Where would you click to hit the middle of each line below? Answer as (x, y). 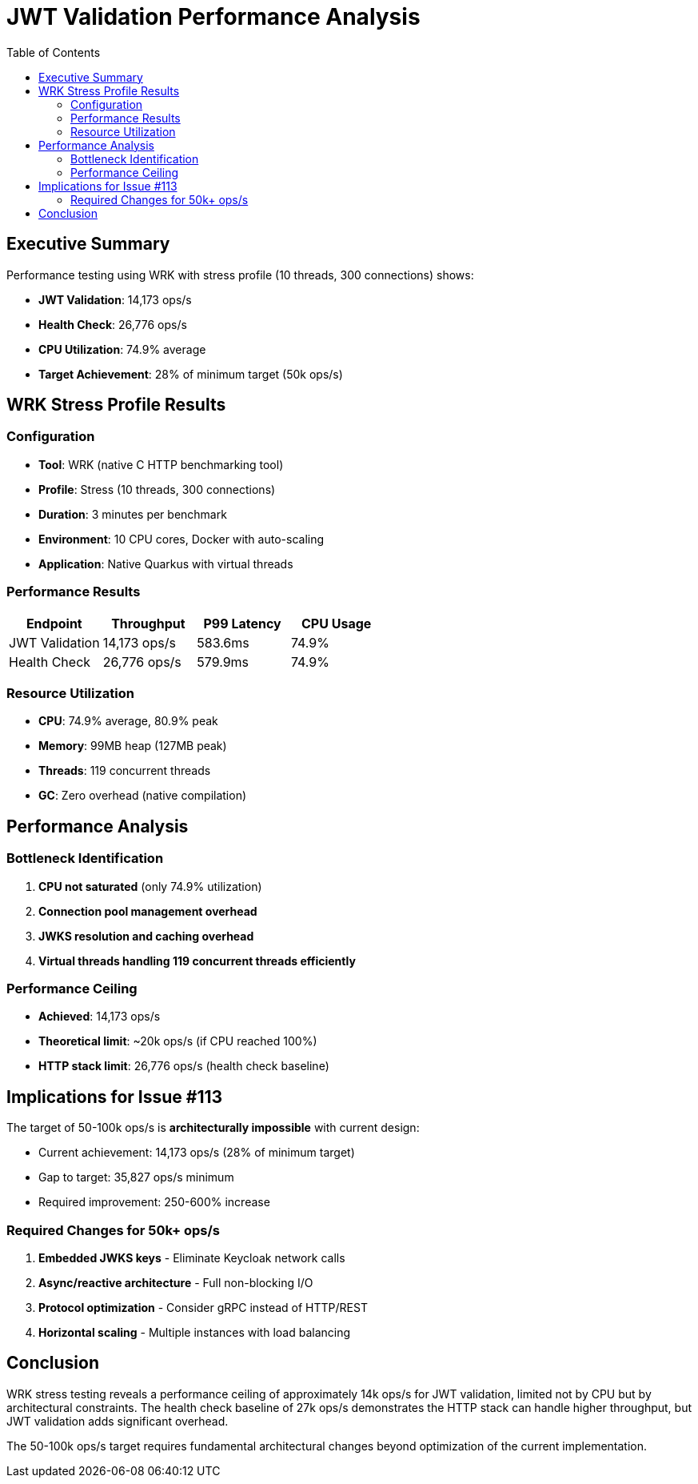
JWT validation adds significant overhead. (118, 1421)
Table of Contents (54, 52)
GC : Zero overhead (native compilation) (143, 796)
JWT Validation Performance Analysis (213, 17)
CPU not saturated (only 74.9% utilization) (150, 886)
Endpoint (54, 623)
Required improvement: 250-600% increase (154, 1202)
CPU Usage (337, 623)
